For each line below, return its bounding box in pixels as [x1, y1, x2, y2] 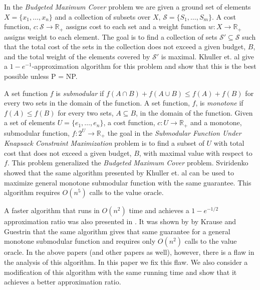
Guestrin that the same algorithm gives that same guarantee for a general [4, 226, 230, 236]
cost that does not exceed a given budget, [4, 147, 132, 158]
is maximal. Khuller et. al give [161, 51, 254, 61]
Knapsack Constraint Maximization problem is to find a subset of [4, 138, 204, 148]
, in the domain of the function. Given [136, 107, 253, 118]
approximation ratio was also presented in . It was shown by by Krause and [4, 216, 236, 227]
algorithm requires [4, 187, 60, 198]
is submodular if [56, 87, 104, 98]
